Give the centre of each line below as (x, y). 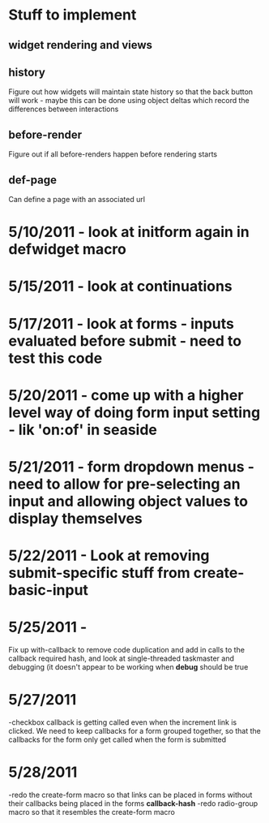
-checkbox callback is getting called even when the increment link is (123, 722)
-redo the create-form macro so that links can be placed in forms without (130, 795)
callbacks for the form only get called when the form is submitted (117, 739)
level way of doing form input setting (134, 412)
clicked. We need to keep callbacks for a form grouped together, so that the (134, 731)
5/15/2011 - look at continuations (120, 287)
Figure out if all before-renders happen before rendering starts (113, 154)
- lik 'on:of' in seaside (83, 430)
